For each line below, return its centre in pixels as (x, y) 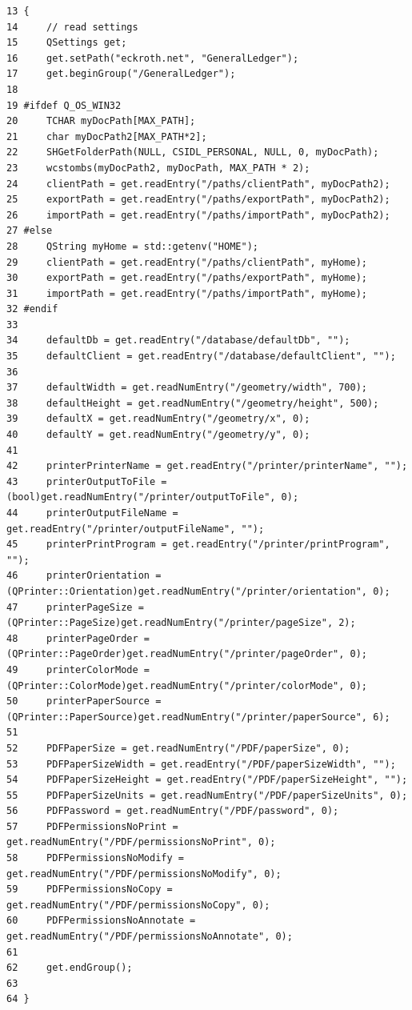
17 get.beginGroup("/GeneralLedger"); (121, 74)
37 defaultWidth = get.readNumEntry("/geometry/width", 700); (187, 388)
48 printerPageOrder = (78, 638)
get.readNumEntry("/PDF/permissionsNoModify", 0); (144, 874)
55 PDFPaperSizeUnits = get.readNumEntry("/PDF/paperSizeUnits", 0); (207, 795)
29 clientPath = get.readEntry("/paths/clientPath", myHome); (187, 262)
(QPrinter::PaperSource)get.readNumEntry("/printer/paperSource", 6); (198, 717)
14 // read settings (72, 27)
